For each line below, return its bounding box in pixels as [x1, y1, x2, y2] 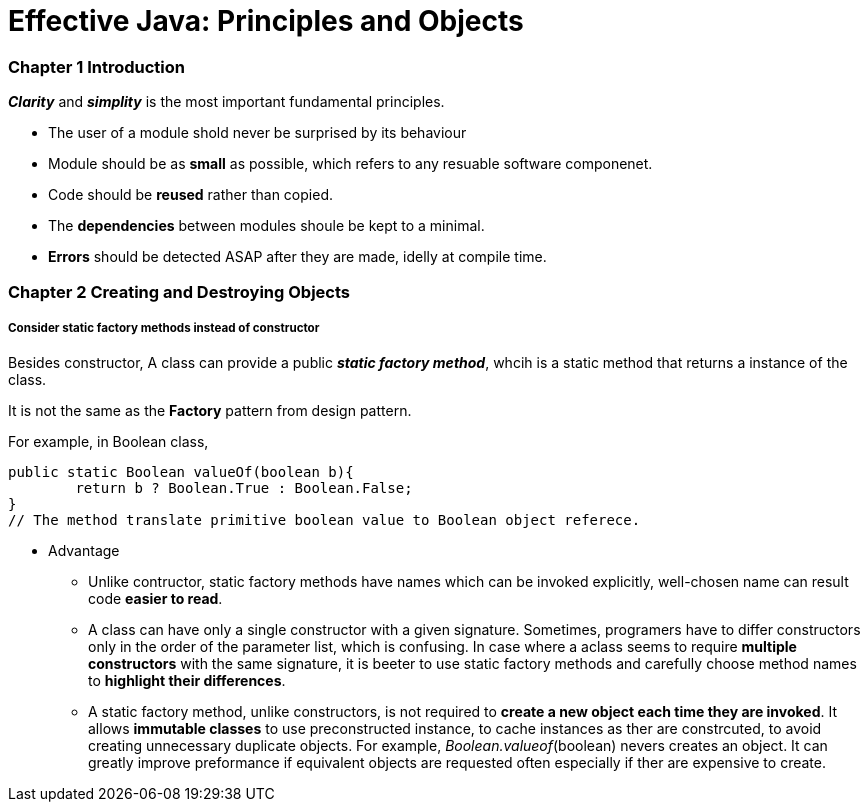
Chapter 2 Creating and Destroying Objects [8, 281, 350, 302]
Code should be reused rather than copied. [48, 186, 333, 204]
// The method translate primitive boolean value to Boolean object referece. [8, 512, 641, 529]
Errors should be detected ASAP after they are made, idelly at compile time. [48, 248, 547, 266]
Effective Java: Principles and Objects [8, 4, 524, 38]
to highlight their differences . [88, 672, 286, 690]
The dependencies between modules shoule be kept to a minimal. [48, 217, 485, 235]
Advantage [48, 542, 120, 560]
